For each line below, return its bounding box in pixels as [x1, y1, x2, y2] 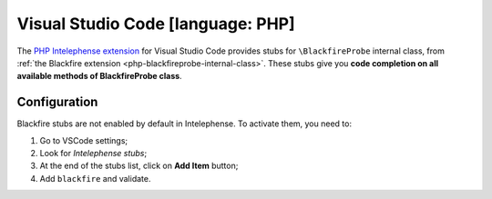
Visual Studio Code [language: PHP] [16, 14, 295, 34]
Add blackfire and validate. [39, 173, 151, 184]
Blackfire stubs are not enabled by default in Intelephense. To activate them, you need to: [16, 118, 353, 129]
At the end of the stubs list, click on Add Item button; [39, 160, 239, 172]
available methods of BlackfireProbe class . [16, 71, 182, 82]
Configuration [16, 95, 98, 110]
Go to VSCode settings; [39, 134, 128, 145]
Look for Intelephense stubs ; [39, 148, 148, 159]
